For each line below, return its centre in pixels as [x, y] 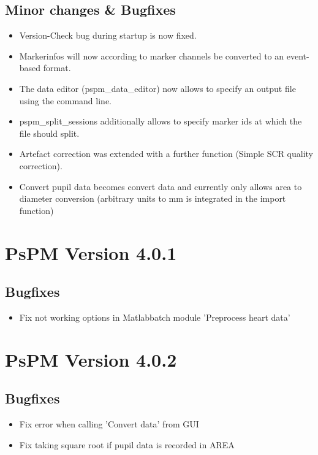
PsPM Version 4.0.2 [91, 359]
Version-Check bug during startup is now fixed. [108, 35]
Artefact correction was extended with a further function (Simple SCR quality [166, 154]
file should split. [49, 133]
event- [298, 55]
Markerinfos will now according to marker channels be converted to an [152, 55]
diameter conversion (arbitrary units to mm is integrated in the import [153, 198]
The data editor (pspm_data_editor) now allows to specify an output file [157, 88]
